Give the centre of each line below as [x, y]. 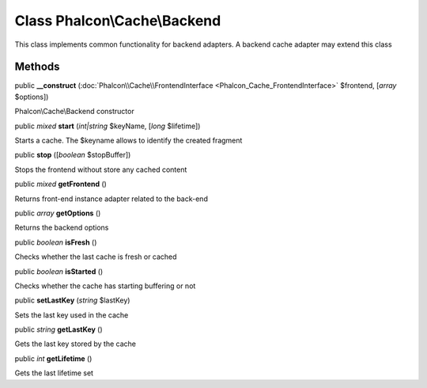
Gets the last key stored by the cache [75, 344]
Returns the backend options [62, 228]
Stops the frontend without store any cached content [101, 169]
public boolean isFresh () [56, 242]
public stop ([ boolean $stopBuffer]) [73, 155]
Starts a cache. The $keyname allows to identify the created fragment [128, 141]
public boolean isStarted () [59, 271]
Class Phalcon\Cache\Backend [118, 21]
